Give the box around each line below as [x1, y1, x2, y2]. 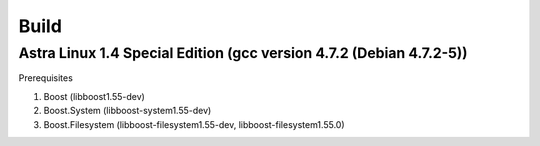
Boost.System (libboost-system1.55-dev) [43, 105, 212, 117]
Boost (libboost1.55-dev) [43, 90, 145, 102]
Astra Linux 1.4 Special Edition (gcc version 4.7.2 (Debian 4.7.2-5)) [18, 44, 468, 62]
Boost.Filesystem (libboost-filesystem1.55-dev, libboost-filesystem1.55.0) [43, 118, 345, 130]
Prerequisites [18, 72, 74, 84]
